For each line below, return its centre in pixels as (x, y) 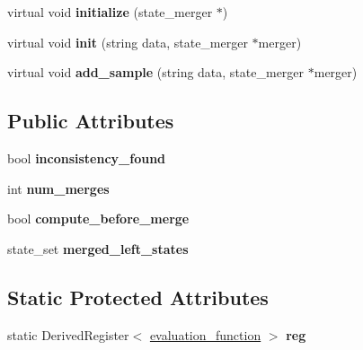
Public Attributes (91, 121)
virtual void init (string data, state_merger (128, 42)
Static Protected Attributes (138, 297)
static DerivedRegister (68, 334)
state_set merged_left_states (98, 248)
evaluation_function (205, 334)
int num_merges (58, 188)
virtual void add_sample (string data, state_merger (156, 72)
